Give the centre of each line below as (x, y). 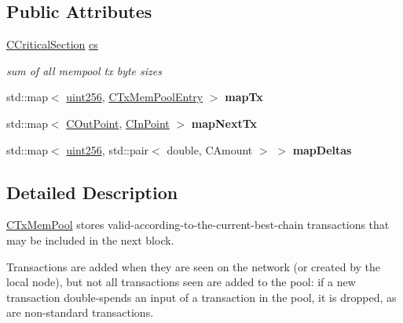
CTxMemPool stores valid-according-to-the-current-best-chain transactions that (198, 225)
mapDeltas (322, 149)
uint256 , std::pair (108, 149)
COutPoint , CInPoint (118, 123)
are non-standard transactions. (80, 312)
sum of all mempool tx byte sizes (84, 70)
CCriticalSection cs (52, 44)
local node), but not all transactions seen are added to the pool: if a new (181, 282)
